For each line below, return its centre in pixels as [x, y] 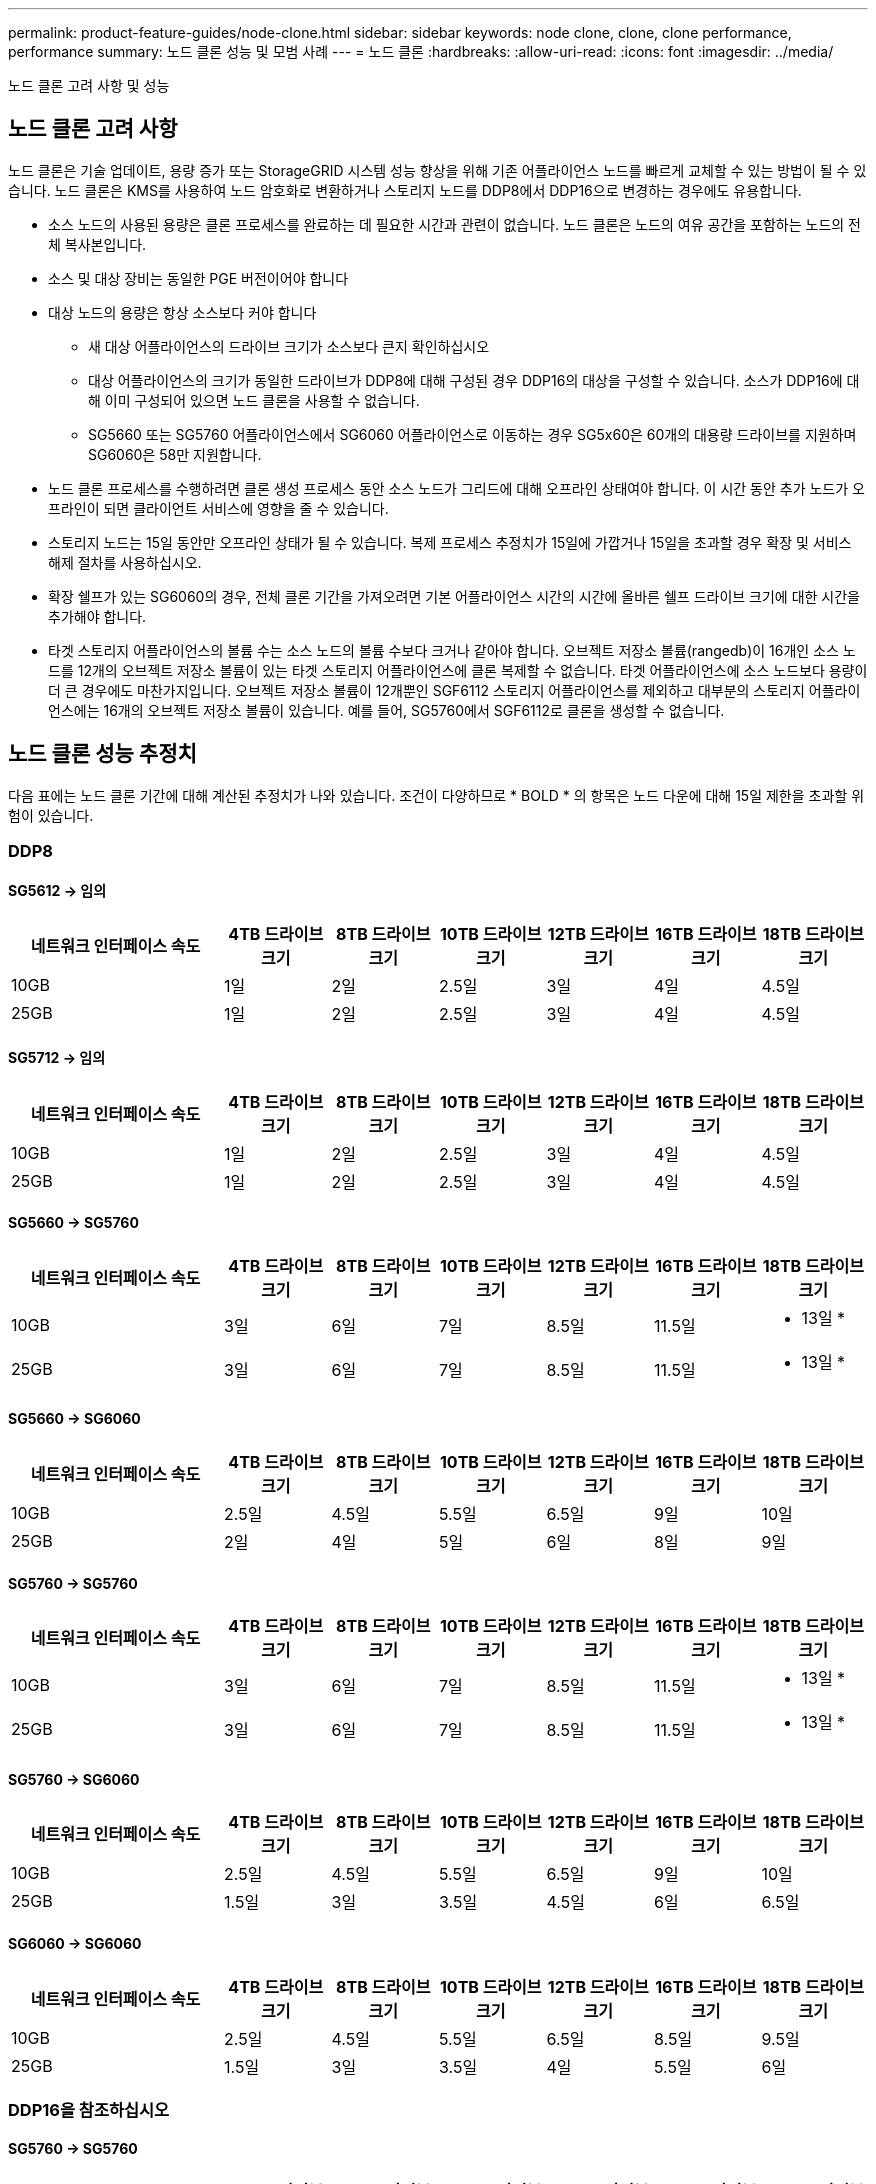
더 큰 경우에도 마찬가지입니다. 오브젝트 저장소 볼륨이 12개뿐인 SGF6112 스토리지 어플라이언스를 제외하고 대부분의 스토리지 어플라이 [454, 690]
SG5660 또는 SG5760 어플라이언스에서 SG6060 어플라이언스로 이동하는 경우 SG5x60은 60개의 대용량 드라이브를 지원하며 [472, 434]
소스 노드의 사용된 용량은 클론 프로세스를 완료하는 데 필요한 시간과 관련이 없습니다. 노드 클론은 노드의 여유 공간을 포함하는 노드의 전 [455, 224]
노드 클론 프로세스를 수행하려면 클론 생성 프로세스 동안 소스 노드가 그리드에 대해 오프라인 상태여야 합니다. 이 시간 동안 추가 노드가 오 [456, 488]
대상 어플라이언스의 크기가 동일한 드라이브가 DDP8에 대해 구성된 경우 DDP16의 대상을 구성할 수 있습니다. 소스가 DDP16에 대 [474, 380]
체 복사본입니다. [97, 244]
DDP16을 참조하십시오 [89, 2109]
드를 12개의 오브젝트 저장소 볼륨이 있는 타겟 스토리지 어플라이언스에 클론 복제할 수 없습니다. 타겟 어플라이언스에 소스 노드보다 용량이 [458, 670]
